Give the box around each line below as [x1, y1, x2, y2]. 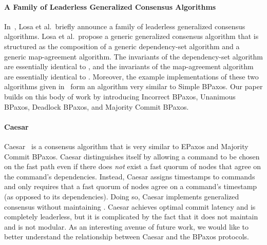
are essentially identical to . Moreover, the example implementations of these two [4, 71, 259, 81]
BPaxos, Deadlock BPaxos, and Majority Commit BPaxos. [4, 101, 189, 112]
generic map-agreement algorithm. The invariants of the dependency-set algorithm [4, 51, 263, 62]
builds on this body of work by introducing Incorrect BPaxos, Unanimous [4, 91, 236, 101]
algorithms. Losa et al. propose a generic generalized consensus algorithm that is [4, 31, 259, 42]
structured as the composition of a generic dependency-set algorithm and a [4, 40, 240, 51]
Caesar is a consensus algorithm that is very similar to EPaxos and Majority [4, 140, 249, 151]
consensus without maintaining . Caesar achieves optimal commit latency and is [4, 201, 256, 212]
